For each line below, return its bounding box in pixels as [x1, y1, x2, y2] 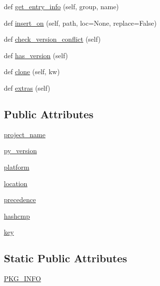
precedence [4, 194, 36, 205]
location [4, 178, 28, 188]
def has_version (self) [4, 50, 68, 60]
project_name [4, 129, 45, 139]
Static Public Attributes [4, 251, 127, 266]
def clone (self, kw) [4, 66, 60, 77]
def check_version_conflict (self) [4, 34, 101, 44]
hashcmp [4, 210, 30, 221]
